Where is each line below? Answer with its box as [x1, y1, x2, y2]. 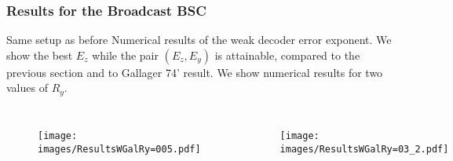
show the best [6, 46, 73, 63]
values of [6, 79, 48, 96]
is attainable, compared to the [214, 46, 360, 63]
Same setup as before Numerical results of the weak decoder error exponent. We [6, 31, 392, 48]
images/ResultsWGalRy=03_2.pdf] [279, 143, 449, 155]
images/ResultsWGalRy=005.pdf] [38, 143, 201, 155]
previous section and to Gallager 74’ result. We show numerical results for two [6, 64, 383, 80]
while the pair [92, 46, 159, 63]
